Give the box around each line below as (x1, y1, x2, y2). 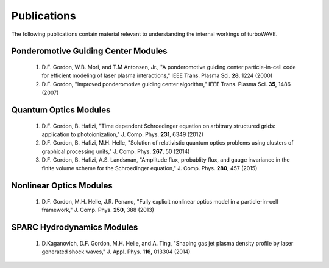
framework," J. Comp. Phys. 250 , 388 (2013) (41, 207, 155, 214)
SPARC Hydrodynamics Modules (11, 222, 138, 233)
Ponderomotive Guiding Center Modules (11, 46, 168, 57)
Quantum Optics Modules (11, 105, 111, 115)
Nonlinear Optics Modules (11, 180, 113, 191)
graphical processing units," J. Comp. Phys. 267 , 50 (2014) (41, 148, 190, 155)
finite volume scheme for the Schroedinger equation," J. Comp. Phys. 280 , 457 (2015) (41, 165, 258, 172)
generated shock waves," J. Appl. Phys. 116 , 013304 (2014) (41, 248, 191, 255)
